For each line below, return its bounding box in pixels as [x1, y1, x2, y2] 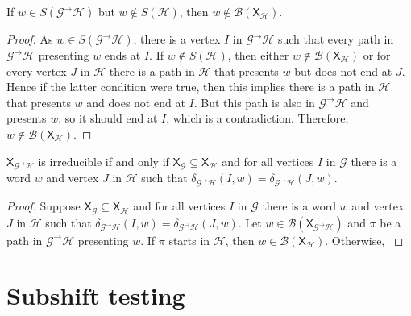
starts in [168, 231, 210, 248]
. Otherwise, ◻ [325, 231, 404, 248]
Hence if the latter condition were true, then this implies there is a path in [6, 78, 375, 95]
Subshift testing [6, 279, 185, 312]
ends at [104, 47, 141, 63]
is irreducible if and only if [38, 152, 169, 169]
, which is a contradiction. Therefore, [166, 110, 349, 127]
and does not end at [86, 94, 185, 110]
